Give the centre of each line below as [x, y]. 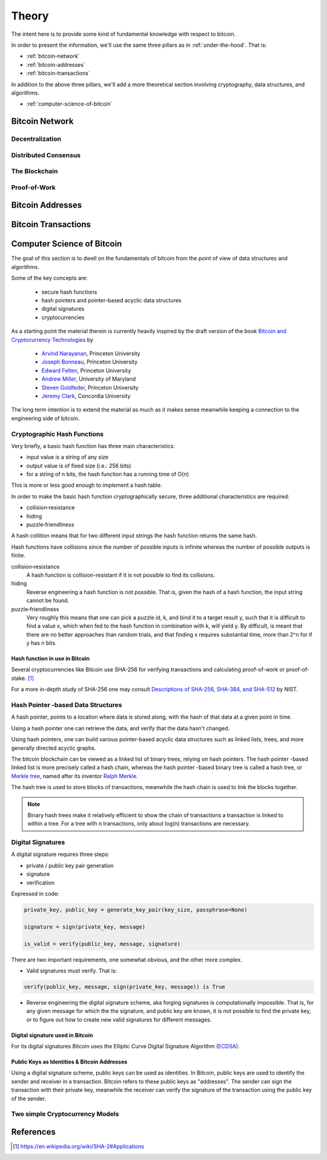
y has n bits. [41, 643]
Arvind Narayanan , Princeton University [91, 353]
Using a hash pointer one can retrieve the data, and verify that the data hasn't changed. [121, 728]
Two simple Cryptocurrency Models [65, 1114]
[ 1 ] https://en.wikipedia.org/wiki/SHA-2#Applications [79, 1147]
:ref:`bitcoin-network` [53, 56]
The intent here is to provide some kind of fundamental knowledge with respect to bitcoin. [124, 34]
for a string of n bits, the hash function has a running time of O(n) [107, 474]
